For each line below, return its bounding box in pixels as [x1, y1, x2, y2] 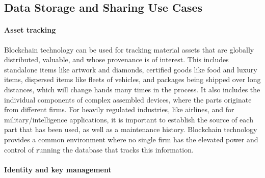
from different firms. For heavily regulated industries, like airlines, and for [4, 104, 234, 115]
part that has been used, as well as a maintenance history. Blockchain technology [4, 124, 257, 135]
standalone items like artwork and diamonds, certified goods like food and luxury [4, 64, 257, 74]
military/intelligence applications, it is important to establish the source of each [4, 114, 253, 124]
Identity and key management [4, 164, 112, 174]
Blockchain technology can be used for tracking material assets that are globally [4, 44, 254, 55]
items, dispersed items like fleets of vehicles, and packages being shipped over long [4, 74, 261, 85]
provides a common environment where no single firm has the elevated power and [4, 134, 258, 144]
